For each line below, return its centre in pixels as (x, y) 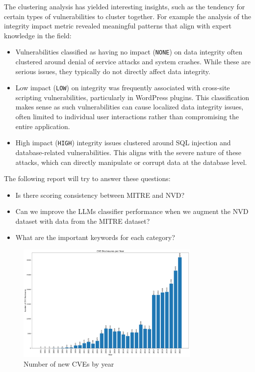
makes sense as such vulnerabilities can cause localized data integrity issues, (129, 107)
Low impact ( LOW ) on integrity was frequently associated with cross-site (123, 88)
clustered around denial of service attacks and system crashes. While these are (133, 62)
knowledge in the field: (38, 35)
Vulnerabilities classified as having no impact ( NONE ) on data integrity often (129, 52)
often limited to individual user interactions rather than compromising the (127, 117)
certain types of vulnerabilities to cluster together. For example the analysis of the (127, 16)
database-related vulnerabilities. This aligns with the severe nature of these (128, 152)
